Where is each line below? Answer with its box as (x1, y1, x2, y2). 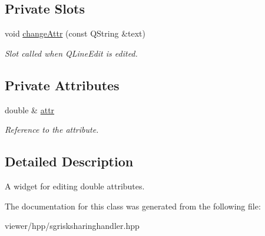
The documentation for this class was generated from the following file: (5, 199, 261, 212)
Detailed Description (5, 152, 134, 171)
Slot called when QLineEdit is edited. (5, 47, 138, 59)
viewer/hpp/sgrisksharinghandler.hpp (5, 219, 140, 232)
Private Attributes (5, 76, 120, 94)
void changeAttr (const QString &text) (5, 27, 145, 40)
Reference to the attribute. (5, 123, 99, 136)
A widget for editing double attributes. (5, 179, 145, 192)
